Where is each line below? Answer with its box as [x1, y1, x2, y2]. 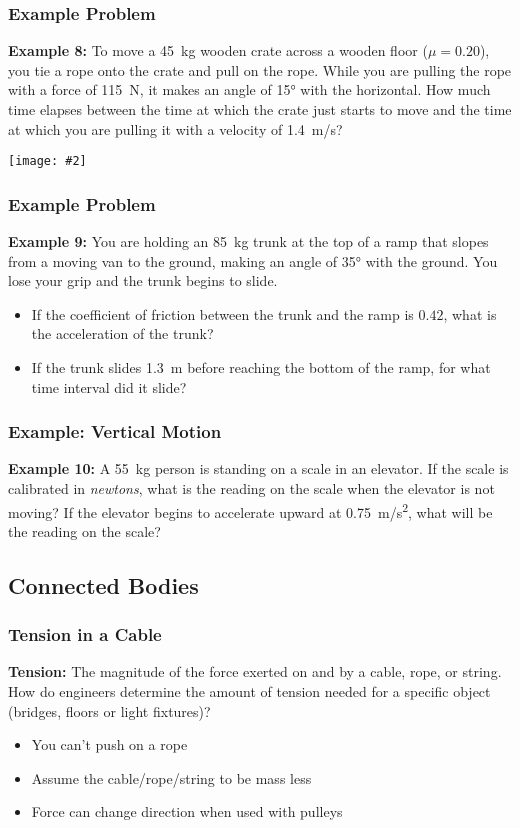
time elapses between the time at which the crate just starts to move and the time [8, 99, 512, 119]
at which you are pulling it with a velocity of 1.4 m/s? [8, 118, 343, 139]
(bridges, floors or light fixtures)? [8, 700, 211, 721]
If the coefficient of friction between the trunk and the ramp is [31, 303, 414, 324]
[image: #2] [8, 154, 87, 169]
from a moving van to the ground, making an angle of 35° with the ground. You [8, 250, 498, 271]
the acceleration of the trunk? [31, 323, 214, 344]
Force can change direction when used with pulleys [31, 801, 343, 822]
